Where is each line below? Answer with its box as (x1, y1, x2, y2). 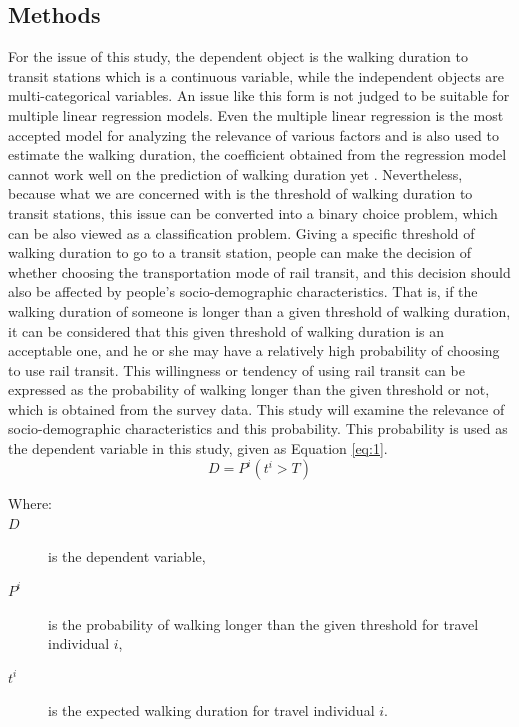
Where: (8, 493, 52, 514)
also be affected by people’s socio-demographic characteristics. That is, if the (8, 281, 478, 302)
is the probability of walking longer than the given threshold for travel (48, 613, 479, 634)
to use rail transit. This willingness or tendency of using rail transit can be (8, 359, 465, 380)
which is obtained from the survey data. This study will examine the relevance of (8, 398, 505, 419)
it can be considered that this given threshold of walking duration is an (8, 320, 445, 341)
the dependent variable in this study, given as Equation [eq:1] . (8, 438, 388, 459)
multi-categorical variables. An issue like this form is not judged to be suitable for (8, 85, 510, 106)
